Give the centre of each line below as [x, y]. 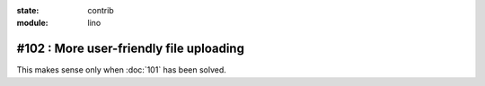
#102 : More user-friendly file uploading [130, 49]
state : [28, 10]
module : [32, 23]
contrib [101, 10]
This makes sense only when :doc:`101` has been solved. [121, 70]
